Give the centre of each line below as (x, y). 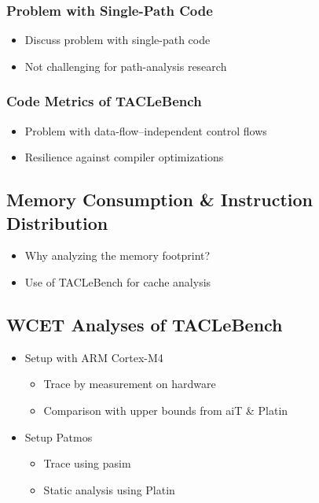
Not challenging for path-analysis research (126, 66)
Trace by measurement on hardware (130, 384)
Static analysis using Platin (109, 489)
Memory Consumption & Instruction (159, 200)
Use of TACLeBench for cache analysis (118, 282)
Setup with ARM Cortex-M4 (94, 357)
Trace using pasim (87, 463)
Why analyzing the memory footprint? (117, 255)
